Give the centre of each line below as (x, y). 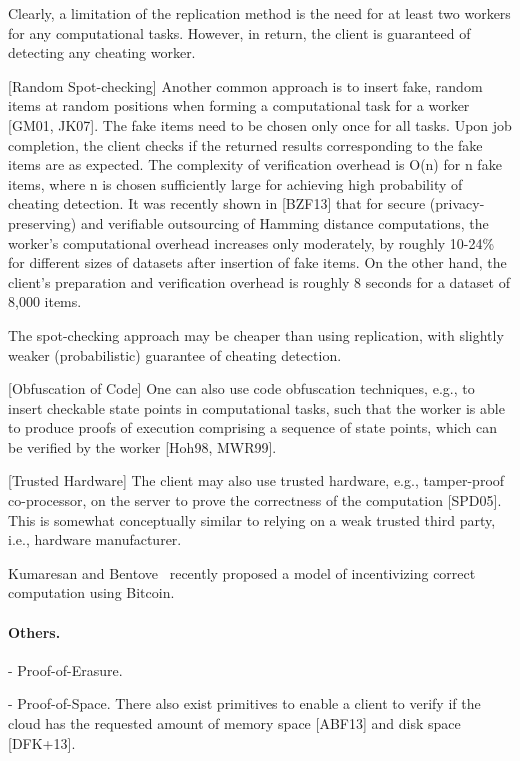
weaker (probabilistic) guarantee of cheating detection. (175, 354)
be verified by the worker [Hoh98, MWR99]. (142, 446)
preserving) (42, 222)
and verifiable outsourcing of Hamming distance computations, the (284, 222)
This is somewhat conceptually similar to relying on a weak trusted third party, (252, 519)
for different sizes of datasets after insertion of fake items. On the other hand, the (257, 262)
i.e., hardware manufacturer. (95, 539)
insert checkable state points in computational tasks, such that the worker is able (256, 407)
